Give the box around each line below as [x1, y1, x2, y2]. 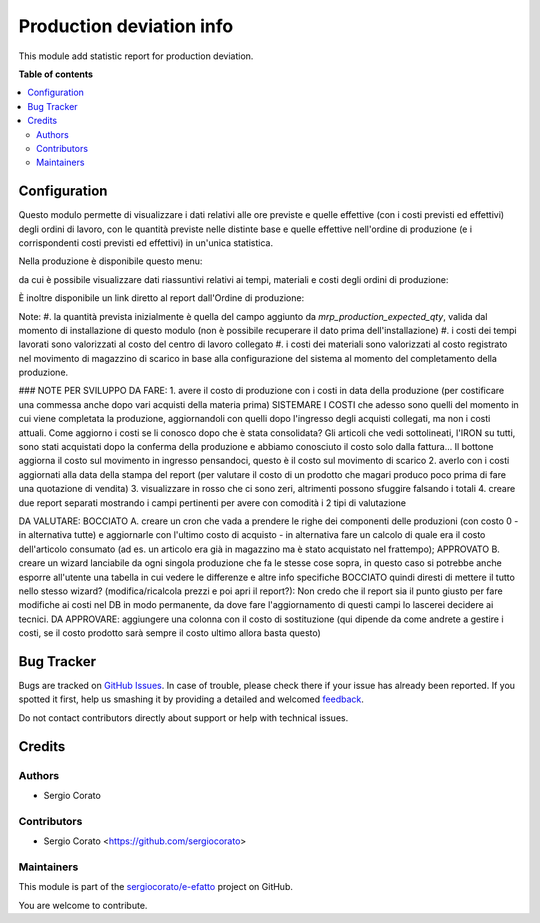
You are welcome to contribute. [18, 899, 148, 911]
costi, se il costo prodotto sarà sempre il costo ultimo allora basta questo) [18, 627, 322, 639]
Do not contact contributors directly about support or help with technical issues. [18, 711, 349, 724]
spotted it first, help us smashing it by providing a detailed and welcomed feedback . [18, 693, 365, 705]
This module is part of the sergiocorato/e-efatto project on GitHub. [18, 881, 294, 893]
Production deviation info [18, 15, 234, 37]
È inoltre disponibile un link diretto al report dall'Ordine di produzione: [18, 292, 305, 304]
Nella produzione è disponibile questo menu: [18, 255, 203, 267]
